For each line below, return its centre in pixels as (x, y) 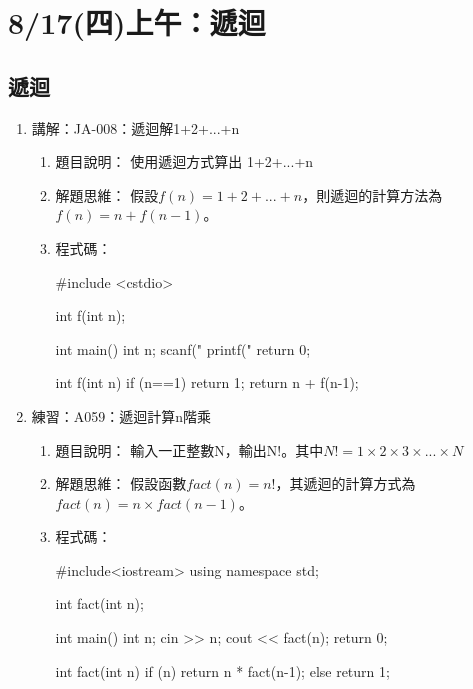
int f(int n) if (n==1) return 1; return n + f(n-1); (207, 382)
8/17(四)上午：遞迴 (137, 22)
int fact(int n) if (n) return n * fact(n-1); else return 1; (222, 670)
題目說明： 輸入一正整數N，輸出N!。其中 (189, 449)
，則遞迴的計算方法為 (372, 194)
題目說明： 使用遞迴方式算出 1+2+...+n (184, 161)
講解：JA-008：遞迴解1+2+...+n (135, 127)
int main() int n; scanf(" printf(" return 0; (183, 348)
